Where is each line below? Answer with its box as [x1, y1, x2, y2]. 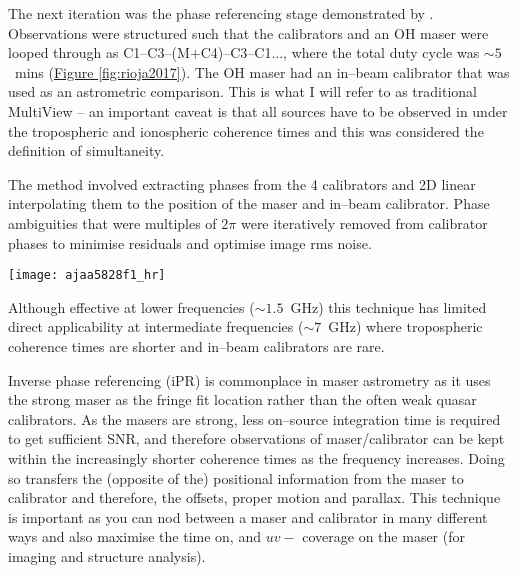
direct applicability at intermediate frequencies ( [8, 316, 304, 337]
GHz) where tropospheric [328, 316, 483, 337]
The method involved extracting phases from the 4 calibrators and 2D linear [8, 173, 476, 194]
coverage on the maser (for [302, 526, 465, 547]
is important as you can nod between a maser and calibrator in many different [8, 506, 488, 527]
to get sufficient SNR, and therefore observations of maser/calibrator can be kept [8, 428, 505, 449]
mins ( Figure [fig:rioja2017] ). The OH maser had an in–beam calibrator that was [14, 61, 510, 82]
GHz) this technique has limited [290, 296, 487, 317]
